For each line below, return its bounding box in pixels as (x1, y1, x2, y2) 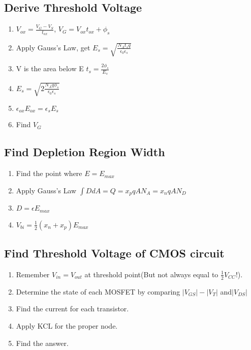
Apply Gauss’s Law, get (16, 42, 90, 52)
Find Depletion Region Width (4, 144, 165, 160)
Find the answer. (16, 337, 69, 348)
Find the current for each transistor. (16, 303, 129, 314)
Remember (16, 269, 50, 279)
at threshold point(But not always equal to (84, 269, 218, 279)
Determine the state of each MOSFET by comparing (16, 286, 180, 297)
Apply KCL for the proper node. (16, 320, 118, 331)
